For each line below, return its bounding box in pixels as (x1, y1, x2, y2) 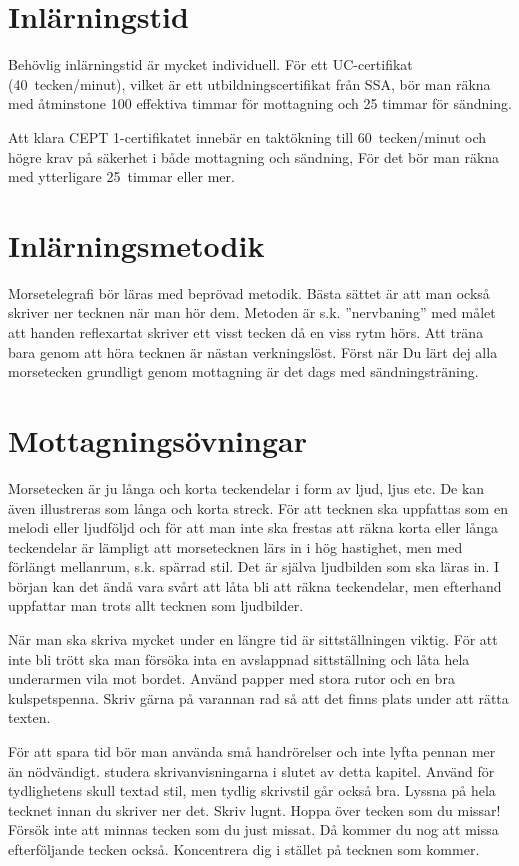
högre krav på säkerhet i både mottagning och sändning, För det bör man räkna (8, 146, 500, 167)
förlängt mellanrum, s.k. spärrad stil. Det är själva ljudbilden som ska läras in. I (8, 556, 500, 577)
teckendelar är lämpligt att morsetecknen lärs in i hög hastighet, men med (8, 536, 463, 557)
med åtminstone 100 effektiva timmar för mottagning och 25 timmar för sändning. (8, 93, 512, 114)
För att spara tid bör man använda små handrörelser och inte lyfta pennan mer (8, 741, 496, 762)
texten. (8, 707, 51, 728)
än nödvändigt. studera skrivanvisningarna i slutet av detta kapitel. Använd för (8, 760, 495, 781)
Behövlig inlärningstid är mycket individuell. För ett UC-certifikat (8, 54, 413, 75)
